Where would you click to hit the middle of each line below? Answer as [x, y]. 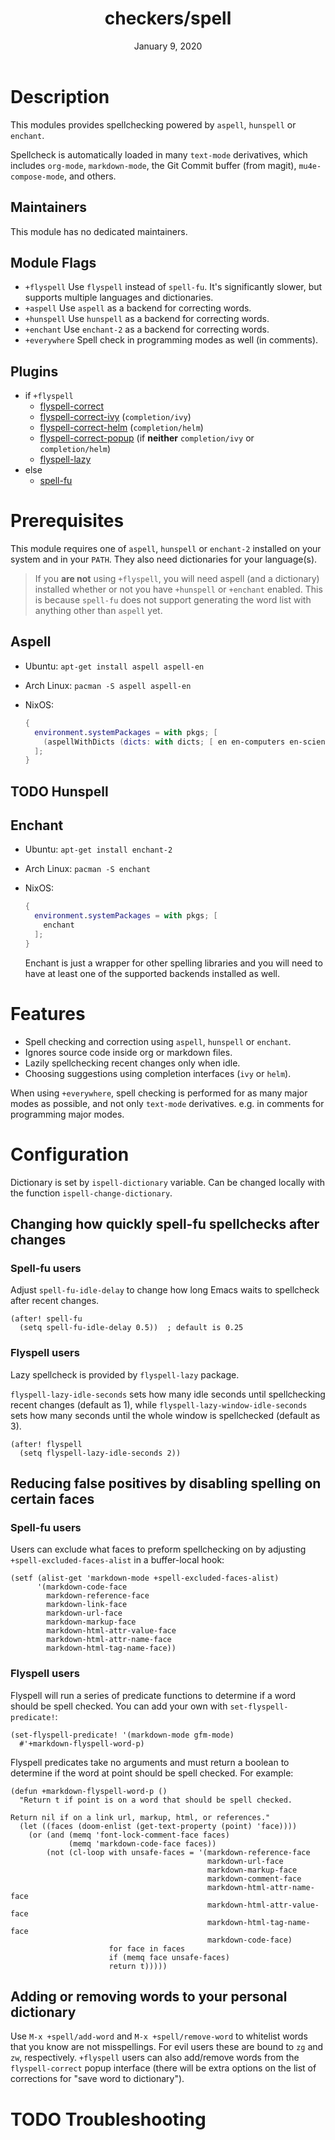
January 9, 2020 [168, 46]
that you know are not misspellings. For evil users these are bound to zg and [167, 2047]
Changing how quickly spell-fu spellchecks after [165, 1224]
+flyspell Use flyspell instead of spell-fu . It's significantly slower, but [173, 287]
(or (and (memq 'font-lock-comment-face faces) [129, 1835]
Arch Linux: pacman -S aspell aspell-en [108, 685]
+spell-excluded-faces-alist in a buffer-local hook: [117, 1560]
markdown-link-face [87, 1605]
